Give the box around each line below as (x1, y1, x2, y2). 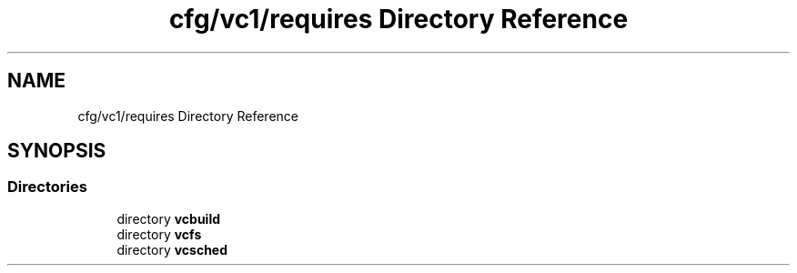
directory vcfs (116, 226, 202, 242)
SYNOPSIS (7, 139, 106, 163)
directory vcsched (116, 241, 228, 258)
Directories (7, 177, 87, 197)
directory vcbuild (116, 210, 221, 227)
